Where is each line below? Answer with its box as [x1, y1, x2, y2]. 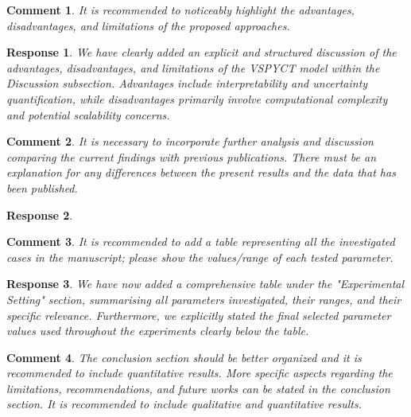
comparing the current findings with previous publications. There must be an [6, 148, 377, 165]
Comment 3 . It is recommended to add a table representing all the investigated [6, 233, 395, 250]
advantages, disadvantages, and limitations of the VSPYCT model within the [6, 59, 380, 76]
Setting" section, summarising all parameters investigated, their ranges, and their [6, 290, 401, 307]
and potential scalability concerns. [6, 106, 170, 123]
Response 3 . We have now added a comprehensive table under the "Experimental [6, 275, 405, 292]
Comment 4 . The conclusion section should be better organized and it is [6, 349, 362, 365]
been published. [6, 179, 78, 196]
